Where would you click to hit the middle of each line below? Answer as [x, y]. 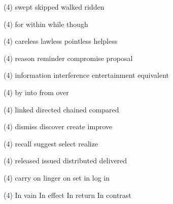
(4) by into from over [36, 92]
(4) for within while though [46, 24]
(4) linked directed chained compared [61, 109]
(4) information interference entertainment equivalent [86, 75]
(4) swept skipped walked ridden [54, 7]
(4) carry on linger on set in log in [57, 177]
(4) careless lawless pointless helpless [61, 41]
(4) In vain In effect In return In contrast [67, 195]
